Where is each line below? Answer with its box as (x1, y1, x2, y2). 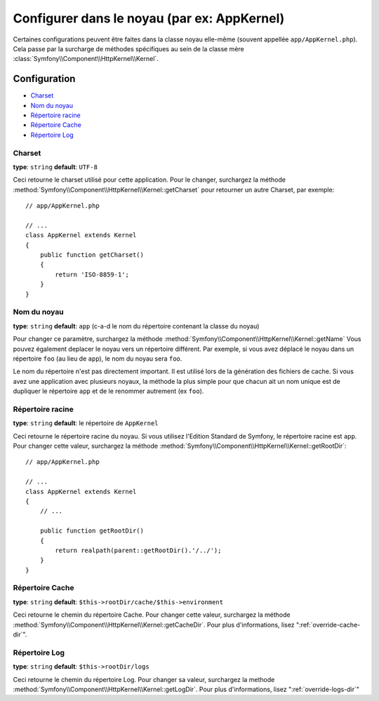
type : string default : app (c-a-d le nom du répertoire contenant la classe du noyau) (13, 321, 260, 330)
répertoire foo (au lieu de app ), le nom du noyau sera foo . (13, 354, 182, 363)
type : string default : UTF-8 (13, 162, 98, 171)
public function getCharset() (39, 251, 144, 259)
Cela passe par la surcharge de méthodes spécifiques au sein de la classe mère (13, 44, 245, 53)
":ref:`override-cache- (295, 620, 361, 629)
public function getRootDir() (39, 527, 144, 535)
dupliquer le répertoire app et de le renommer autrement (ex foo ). (13, 387, 204, 396)
